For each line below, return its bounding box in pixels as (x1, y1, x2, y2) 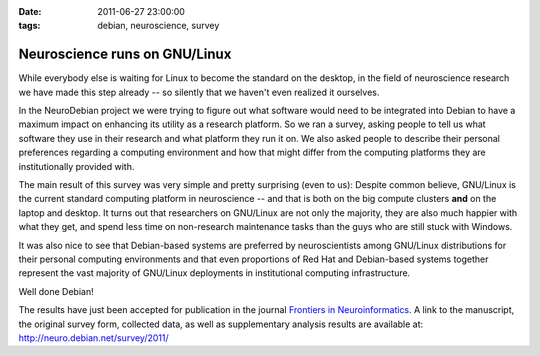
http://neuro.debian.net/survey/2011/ (18, 331, 169, 344)
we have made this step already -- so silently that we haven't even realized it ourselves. (18, 86, 380, 98)
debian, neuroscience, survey (97, 20, 220, 32)
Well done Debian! (18, 285, 94, 297)
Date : (18, 6, 42, 17)
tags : (18, 20, 41, 32)
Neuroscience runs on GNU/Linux (18, 46, 232, 63)
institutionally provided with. (18, 160, 135, 172)
